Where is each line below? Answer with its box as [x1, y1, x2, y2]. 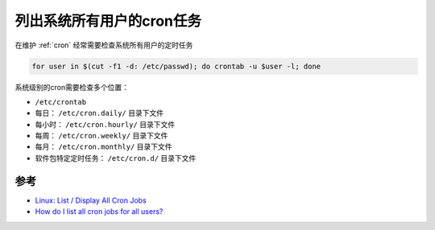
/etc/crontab [35, 97, 87, 106]
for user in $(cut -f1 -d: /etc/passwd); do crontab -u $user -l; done [31, 61, 321, 71]
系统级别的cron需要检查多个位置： [14, 82, 129, 92]
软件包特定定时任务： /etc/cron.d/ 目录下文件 [35, 153, 197, 162]
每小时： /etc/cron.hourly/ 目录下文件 [35, 119, 176, 129]
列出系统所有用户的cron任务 [14, 12, 201, 30]
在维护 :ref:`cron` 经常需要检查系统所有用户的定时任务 [14, 40, 193, 50]
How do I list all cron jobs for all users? [35, 207, 164, 216]
